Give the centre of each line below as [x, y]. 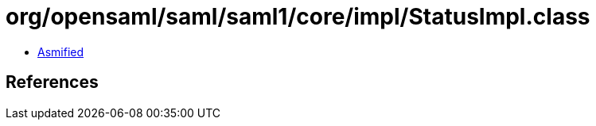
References [52, 82]
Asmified [61, 52]
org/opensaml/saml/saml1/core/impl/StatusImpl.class [298, 17]
